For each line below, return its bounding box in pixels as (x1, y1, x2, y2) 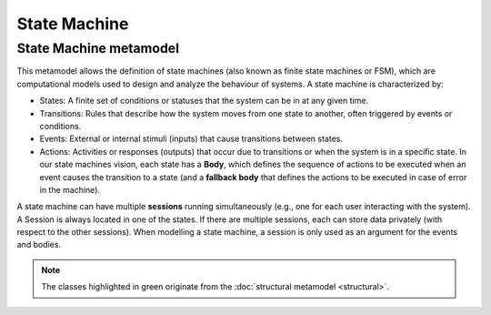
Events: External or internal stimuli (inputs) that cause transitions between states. (39, 133, 343, 145)
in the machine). (39, 184, 100, 195)
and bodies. (16, 239, 62, 250)
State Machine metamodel (16, 40, 179, 56)
